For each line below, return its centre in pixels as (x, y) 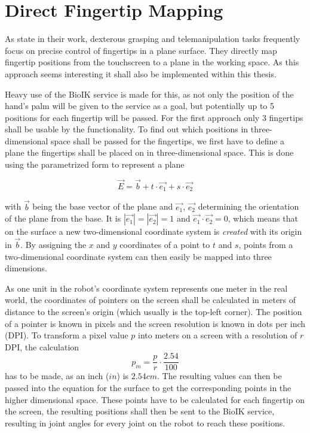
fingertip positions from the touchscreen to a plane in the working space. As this (152, 62)
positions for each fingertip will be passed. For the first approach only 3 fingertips (154, 117)
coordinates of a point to (165, 244)
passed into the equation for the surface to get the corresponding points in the (148, 387)
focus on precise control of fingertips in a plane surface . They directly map (141, 50)
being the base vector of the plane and (103, 206)
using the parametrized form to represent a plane (95, 164)
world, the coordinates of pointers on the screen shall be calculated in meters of (151, 300)
